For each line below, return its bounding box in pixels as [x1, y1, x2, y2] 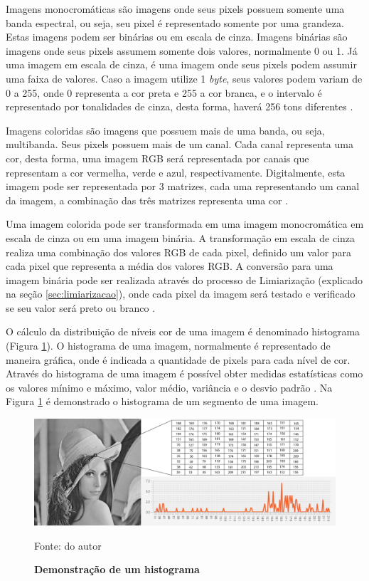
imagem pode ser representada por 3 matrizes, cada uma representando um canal [6, 179, 360, 194]
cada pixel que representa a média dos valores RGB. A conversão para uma [6, 258, 333, 273]
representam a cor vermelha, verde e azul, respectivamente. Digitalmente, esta [6, 164, 346, 179]
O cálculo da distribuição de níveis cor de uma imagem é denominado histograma [6, 324, 360, 339]
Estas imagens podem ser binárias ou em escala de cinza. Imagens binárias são [6, 29, 348, 44]
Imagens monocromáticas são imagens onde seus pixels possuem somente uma [6, 1, 345, 16]
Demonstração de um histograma [34, 562, 200, 577]
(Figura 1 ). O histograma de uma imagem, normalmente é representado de [6, 338, 331, 353]
